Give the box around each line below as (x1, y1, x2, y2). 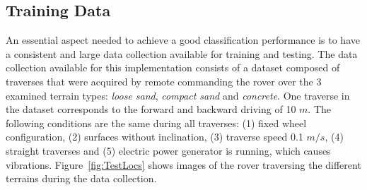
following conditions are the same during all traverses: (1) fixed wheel (6, 115, 307, 130)
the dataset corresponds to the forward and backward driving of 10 (6, 102, 296, 117)
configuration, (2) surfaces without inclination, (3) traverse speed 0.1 (6, 129, 303, 144)
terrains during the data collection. (6, 171, 157, 186)
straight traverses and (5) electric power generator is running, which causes (6, 143, 331, 158)
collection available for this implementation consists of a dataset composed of (6, 60, 340, 75)
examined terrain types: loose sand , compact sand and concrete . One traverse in (6, 88, 350, 102)
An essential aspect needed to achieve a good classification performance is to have (6, 32, 360, 47)
